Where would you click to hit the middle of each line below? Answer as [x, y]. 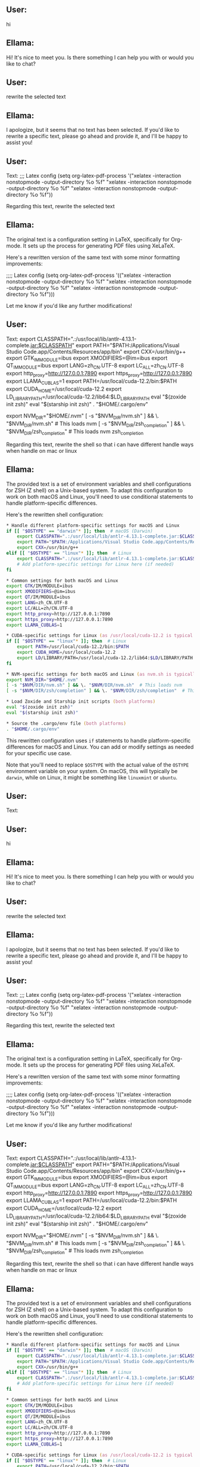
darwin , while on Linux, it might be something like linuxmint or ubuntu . [92, 777]
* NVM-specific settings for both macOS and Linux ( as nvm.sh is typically [102, 674]
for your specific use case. [39, 753]
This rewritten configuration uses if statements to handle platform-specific [99, 740]
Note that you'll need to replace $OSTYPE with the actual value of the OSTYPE [98, 765]
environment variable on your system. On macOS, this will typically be [92, 771]
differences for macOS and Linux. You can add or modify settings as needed [100, 747]
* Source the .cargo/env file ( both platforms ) [66, 723]
